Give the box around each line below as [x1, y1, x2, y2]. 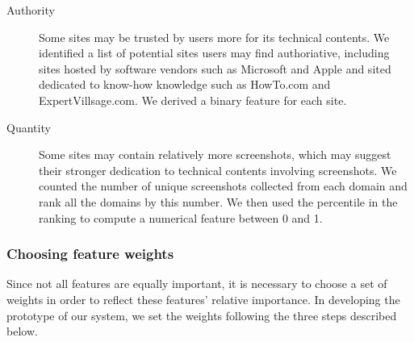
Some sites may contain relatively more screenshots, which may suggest [39, 146, 391, 163]
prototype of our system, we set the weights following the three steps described [6, 307, 397, 323]
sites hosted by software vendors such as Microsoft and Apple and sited [39, 60, 391, 77]
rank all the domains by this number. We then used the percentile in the [39, 193, 398, 210]
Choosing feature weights [6, 244, 174, 264]
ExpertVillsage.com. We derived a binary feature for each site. [39, 91, 347, 108]
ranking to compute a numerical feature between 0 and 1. [39, 209, 323, 226]
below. [6, 323, 38, 340]
